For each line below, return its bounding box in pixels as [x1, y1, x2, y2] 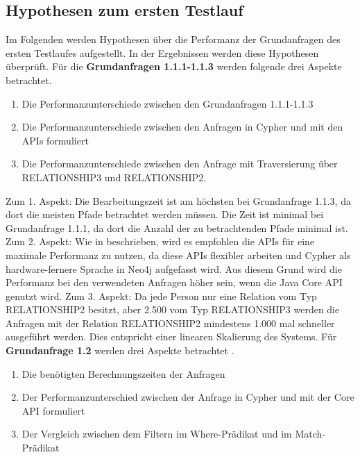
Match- [295, 426, 325, 441]
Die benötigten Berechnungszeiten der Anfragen [22, 366, 225, 381]
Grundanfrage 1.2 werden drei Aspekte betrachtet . [6, 343, 234, 358]
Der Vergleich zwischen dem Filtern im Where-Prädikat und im [22, 426, 292, 441]
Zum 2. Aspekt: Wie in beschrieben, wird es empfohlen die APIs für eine [6, 234, 315, 249]
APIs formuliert [22, 133, 89, 147]
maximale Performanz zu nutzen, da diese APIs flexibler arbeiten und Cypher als [6, 247, 351, 262]
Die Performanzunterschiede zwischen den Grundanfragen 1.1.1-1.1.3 [22, 96, 314, 110]
